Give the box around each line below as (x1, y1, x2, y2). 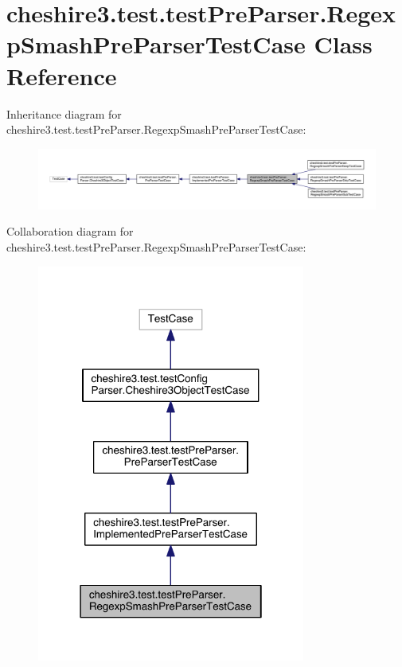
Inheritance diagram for (6, 105, 122, 122)
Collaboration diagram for (6, 223, 134, 240)
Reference (6, 59, 117, 92)
